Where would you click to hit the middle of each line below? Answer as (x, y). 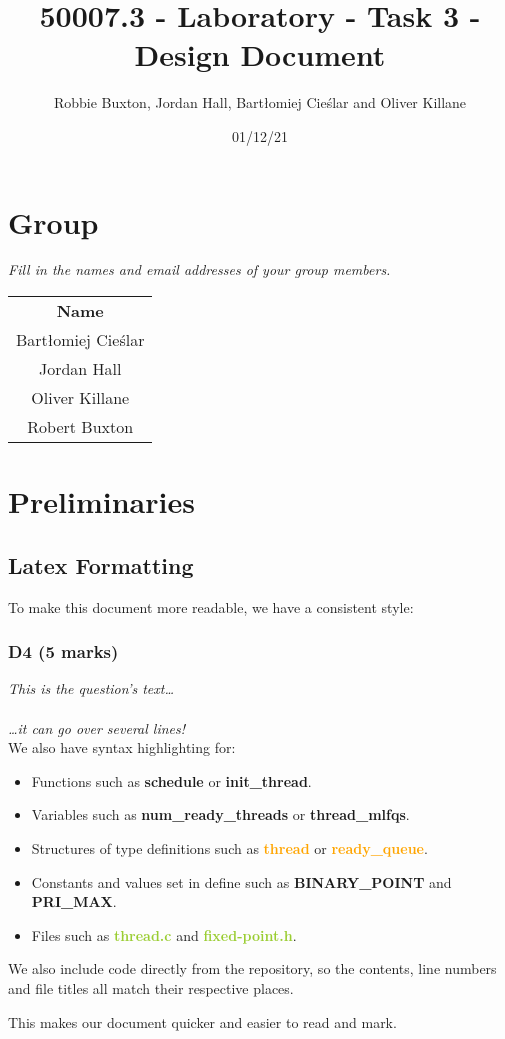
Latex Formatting (101, 564)
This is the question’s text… (91, 688)
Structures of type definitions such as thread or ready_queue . (229, 847)
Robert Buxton (80, 427)
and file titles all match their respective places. (151, 987)
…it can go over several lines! (97, 727)
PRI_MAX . (74, 901)
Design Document (260, 54)
